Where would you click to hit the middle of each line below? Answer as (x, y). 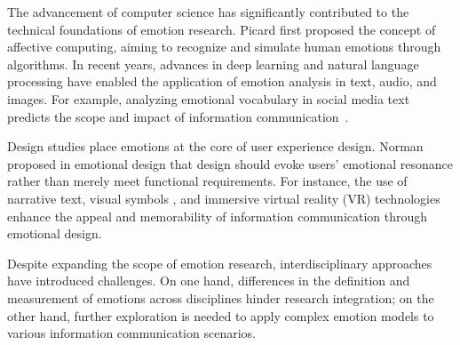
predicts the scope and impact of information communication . (178, 116)
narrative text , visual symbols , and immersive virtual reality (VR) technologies (224, 198)
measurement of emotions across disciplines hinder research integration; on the (221, 297)
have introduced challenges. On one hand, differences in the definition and (209, 281)
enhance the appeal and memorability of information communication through (218, 216)
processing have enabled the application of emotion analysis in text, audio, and (222, 81)
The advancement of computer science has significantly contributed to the (208, 12)
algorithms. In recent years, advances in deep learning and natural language (213, 64)
